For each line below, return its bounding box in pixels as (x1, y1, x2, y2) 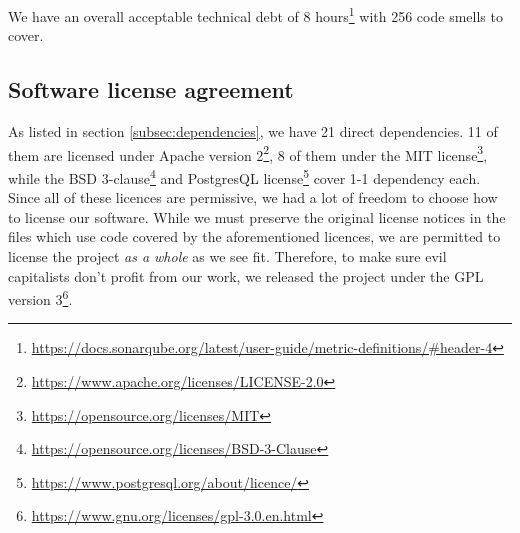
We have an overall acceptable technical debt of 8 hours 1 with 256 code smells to (8, 3, 503, 26)
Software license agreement (8, 74, 294, 105)
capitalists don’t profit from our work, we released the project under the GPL (8, 265, 484, 286)
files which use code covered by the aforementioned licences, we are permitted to (8, 226, 501, 247)
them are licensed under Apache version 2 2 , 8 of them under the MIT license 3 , (8, 141, 488, 165)
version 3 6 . (8, 286, 73, 309)
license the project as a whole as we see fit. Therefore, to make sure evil (8, 245, 447, 266)
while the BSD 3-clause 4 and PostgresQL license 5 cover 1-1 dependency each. (8, 164, 481, 188)
